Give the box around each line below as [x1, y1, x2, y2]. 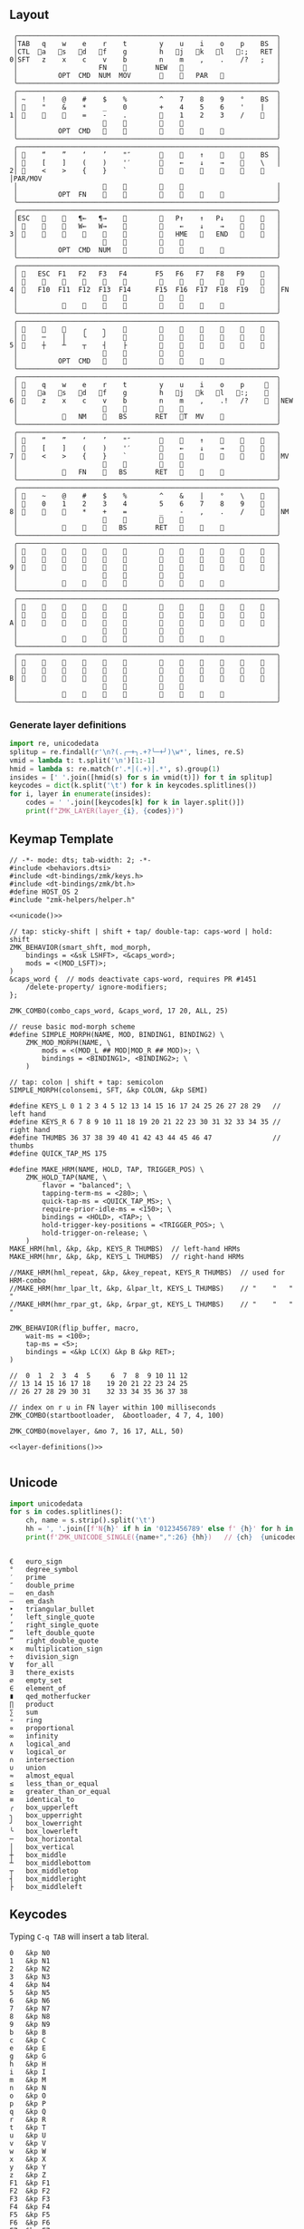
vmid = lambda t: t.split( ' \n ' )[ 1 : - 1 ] [9, 756, 156, 765]
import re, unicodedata [9, 739, 100, 749]
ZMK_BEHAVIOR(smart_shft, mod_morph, [9, 943, 152, 952]
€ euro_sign [9, 1556, 63, 1566]
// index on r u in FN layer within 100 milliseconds [9, 1402, 217, 1412]
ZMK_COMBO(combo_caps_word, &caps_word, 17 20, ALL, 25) [9, 1006, 229, 1015]
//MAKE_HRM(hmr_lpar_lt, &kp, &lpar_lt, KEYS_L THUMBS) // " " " [9, 1284, 294, 1293]
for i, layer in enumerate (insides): [9, 790, 152, 799]
